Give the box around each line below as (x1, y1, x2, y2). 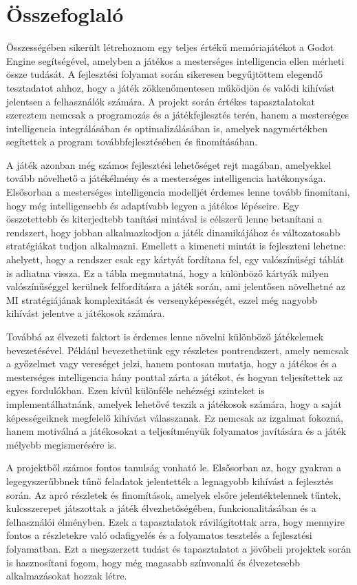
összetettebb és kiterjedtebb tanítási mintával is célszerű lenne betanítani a (6, 212, 323, 226)
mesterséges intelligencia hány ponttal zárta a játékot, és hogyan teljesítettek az (6, 369, 343, 384)
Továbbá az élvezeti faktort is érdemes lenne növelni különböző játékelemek (6, 329, 324, 343)
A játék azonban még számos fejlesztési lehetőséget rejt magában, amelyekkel (6, 157, 332, 172)
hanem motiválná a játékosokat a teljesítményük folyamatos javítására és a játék (6, 424, 346, 438)
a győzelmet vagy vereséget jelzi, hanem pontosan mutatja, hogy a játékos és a (6, 356, 337, 371)
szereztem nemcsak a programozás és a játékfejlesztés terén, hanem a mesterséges (6, 107, 349, 122)
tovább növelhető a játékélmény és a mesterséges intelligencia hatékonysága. (6, 171, 326, 185)
